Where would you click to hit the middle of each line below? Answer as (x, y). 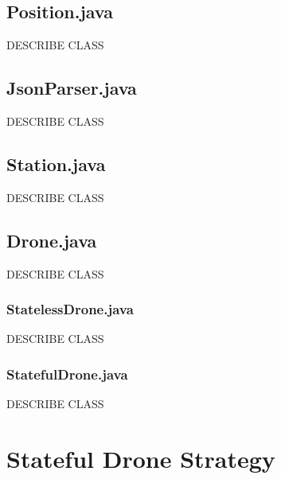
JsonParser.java (72, 88)
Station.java (56, 164)
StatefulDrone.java (67, 374)
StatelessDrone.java (70, 309)
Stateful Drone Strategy (141, 458)
